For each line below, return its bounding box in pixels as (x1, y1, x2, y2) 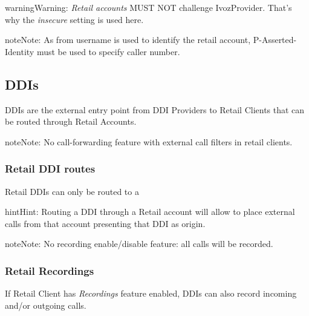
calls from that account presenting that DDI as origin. (5, 217, 206, 229)
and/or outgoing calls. (5, 298, 86, 311)
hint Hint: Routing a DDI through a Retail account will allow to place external (5, 205, 295, 218)
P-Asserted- (253, 33, 297, 46)
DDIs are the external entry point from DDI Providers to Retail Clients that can (5, 103, 305, 116)
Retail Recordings (5, 263, 94, 278)
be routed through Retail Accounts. (5, 115, 137, 128)
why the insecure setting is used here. (5, 13, 144, 25)
